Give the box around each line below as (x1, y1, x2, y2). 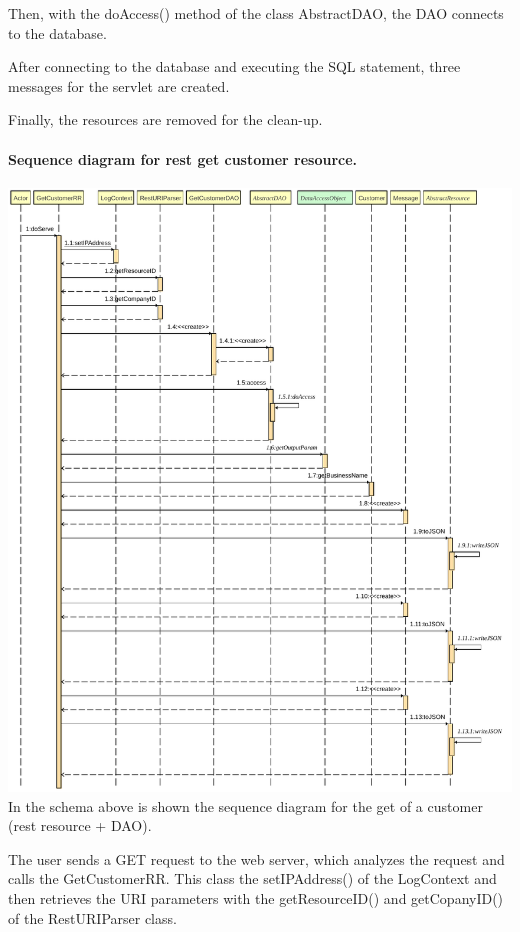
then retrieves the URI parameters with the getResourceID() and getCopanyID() (8, 888, 504, 909)
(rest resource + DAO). (8, 815, 152, 836)
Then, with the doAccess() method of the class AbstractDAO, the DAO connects (8, 3, 504, 23)
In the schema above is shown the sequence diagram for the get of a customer (8, 795, 483, 816)
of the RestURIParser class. (8, 907, 177, 928)
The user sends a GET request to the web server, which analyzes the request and (8, 848, 505, 869)
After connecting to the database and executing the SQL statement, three (8, 56, 461, 77)
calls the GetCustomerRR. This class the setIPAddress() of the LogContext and (8, 868, 497, 889)
